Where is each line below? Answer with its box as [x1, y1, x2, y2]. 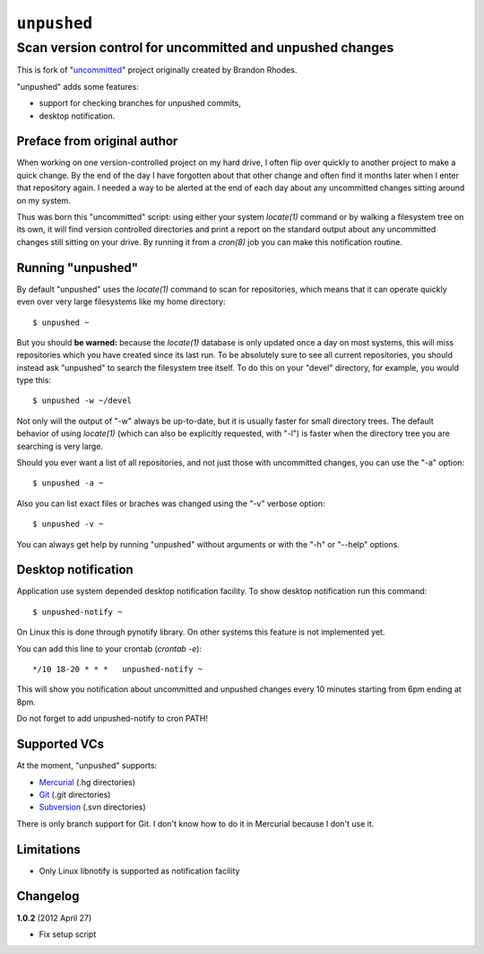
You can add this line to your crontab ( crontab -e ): [16, 643, 202, 654]
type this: [16, 375, 52, 386]
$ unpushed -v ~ [32, 519, 104, 530]
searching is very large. [16, 441, 103, 451]
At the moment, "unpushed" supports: [16, 760, 158, 771]
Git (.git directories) [39, 789, 111, 800]
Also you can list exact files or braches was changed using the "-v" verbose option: [16, 498, 326, 509]
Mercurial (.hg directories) [39, 776, 136, 787]
